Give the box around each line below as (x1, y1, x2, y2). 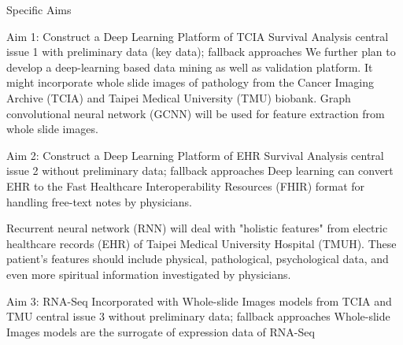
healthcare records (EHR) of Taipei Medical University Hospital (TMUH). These (6, 235, 397, 251)
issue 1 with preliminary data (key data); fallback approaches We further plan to (6, 43, 396, 60)
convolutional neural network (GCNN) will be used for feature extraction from (6, 105, 385, 121)
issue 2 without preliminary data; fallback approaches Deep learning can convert (6, 162, 394, 179)
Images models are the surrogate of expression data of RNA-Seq (6, 323, 315, 339)
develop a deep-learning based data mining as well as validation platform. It (6, 58, 373, 75)
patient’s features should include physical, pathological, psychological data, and (6, 250, 389, 267)
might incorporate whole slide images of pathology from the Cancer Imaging (6, 74, 374, 91)
